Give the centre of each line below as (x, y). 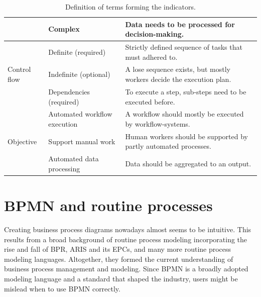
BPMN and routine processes (108, 205)
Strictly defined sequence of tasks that (184, 47)
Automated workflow (80, 114)
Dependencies (69, 91)
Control (19, 69)
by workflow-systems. (158, 123)
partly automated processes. (168, 146)
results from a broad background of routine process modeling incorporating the (126, 239)
